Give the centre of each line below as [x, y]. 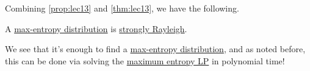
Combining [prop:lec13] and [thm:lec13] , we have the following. [122, 8]
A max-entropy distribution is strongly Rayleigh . [96, 28]
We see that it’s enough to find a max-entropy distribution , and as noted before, [155, 49]
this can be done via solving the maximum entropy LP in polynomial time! [145, 60]
